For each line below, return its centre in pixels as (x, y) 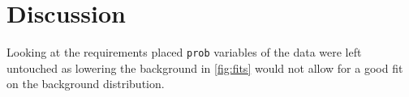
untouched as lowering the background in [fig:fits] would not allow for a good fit (205, 67)
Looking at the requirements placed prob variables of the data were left (184, 52)
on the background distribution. (86, 84)
